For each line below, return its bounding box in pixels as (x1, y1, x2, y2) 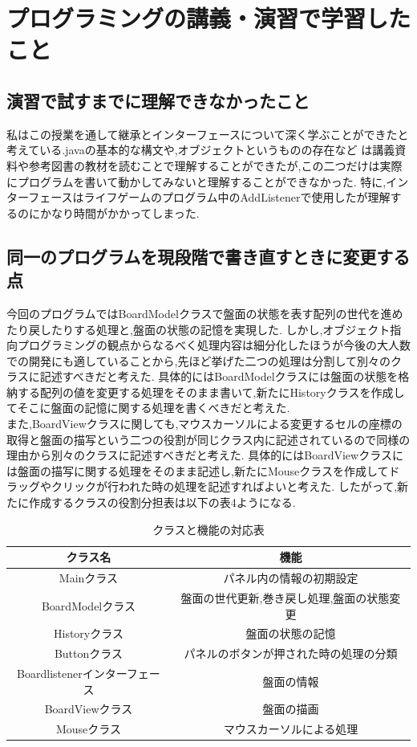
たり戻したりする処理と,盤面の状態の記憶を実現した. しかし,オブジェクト (6, 320, 391, 337)
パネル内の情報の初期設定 (223, 569, 358, 586)
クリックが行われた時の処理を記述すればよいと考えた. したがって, (51, 478, 398, 495)
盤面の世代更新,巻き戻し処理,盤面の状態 (180, 589, 390, 606)
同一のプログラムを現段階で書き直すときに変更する (6, 243, 411, 268)
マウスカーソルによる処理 (223, 720, 358, 737)
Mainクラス (59, 569, 119, 586)
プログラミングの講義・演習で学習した (6, 2, 411, 35)
